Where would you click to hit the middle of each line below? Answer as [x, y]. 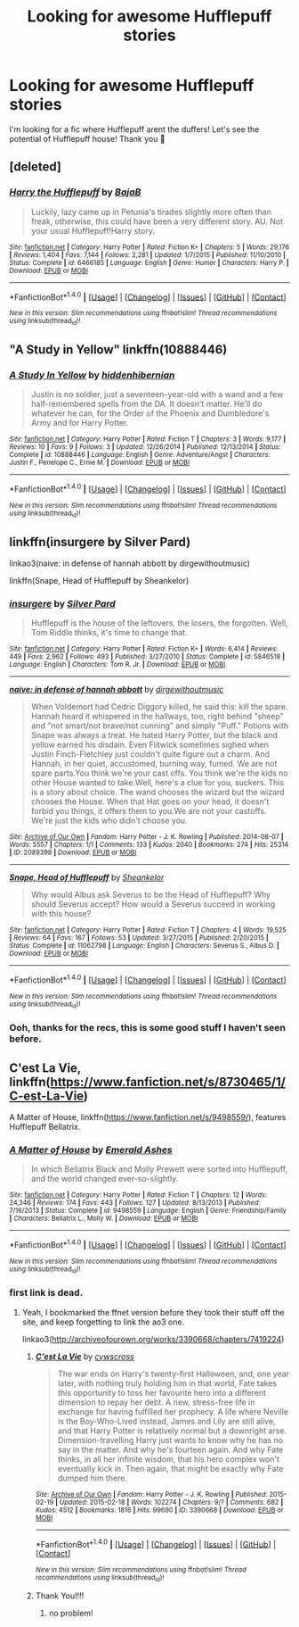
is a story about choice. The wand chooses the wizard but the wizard [158, 793]
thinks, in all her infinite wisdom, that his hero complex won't [169, 1459]
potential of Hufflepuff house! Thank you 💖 [88, 138]
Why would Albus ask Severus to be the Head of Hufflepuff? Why [151, 895]
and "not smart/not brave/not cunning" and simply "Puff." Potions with [160, 726]
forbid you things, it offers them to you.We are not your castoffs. [149, 811]
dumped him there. [92, 1478]
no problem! [71, 1613]
